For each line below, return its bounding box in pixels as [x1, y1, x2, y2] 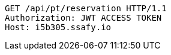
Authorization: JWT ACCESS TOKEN [5, 13, 162, 22]
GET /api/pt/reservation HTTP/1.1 [5, 4, 167, 13]
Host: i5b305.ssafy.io [5, 22, 112, 32]
